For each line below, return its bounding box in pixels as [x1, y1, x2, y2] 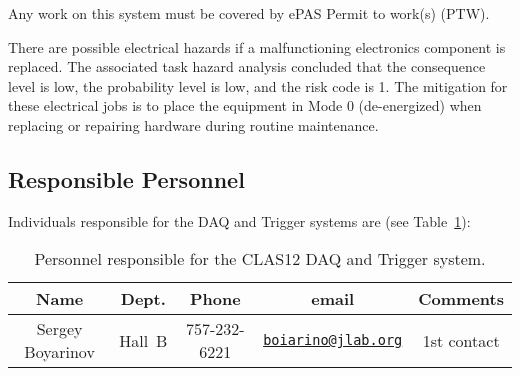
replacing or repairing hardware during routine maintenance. [8, 114, 379, 135]
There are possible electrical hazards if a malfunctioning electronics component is [8, 36, 506, 57]
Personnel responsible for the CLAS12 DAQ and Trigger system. [34, 247, 486, 271]
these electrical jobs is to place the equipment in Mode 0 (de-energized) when [8, 95, 482, 116]
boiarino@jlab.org [263, 332, 403, 349]
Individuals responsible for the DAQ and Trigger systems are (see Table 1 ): [8, 210, 471, 231]
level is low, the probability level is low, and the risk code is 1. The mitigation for [8, 75, 508, 96]
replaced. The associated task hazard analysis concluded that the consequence [8, 56, 486, 77]
